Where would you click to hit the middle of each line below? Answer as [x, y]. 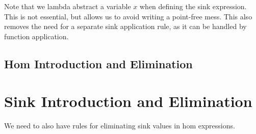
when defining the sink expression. [193, 6]
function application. [36, 36]
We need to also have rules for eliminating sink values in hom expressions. [120, 126]
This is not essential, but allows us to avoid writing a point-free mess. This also [128, 16]
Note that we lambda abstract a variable [68, 6]
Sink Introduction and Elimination [128, 101]
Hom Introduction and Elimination [98, 63]
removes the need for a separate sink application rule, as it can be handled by [125, 26]
